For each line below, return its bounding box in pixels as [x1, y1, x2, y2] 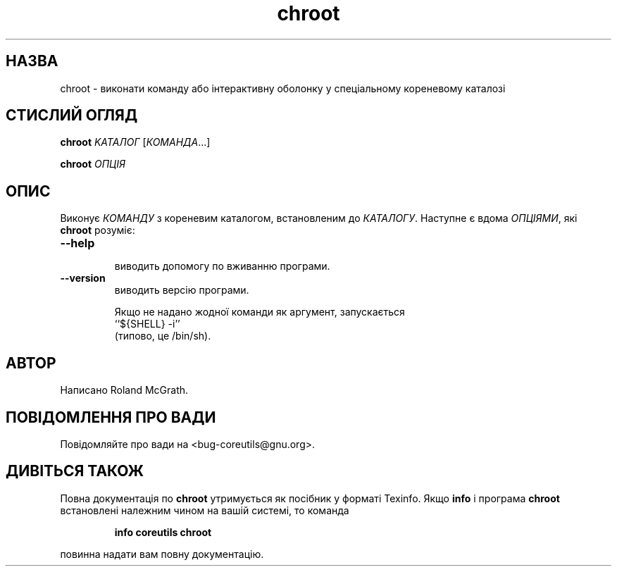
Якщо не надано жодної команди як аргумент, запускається [114, 306, 405, 318]
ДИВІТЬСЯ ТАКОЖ [6, 462, 144, 480]
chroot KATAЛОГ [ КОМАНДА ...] [60, 136, 211, 149]
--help [60, 236, 95, 251]
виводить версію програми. [114, 284, 249, 297]
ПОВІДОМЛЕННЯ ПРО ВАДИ [6, 408, 216, 426]
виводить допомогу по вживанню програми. [114, 260, 330, 273]
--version [60, 272, 106, 285]
